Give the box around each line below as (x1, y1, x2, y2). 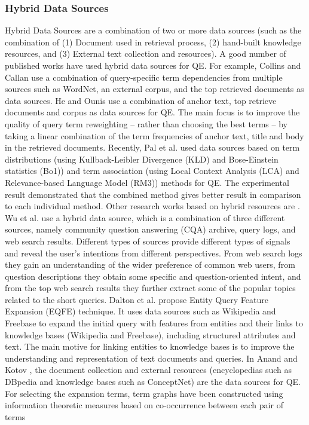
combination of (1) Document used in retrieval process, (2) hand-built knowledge (5, 35, 301, 48)
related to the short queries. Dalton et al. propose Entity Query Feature (5, 293, 268, 305)
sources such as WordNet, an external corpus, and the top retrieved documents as (5, 82, 304, 95)
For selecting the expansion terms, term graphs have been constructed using (5, 387, 283, 399)
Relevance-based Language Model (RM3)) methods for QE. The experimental (5, 176, 289, 188)
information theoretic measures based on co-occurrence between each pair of (5, 399, 283, 411)
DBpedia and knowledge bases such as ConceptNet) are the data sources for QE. (5, 375, 301, 388)
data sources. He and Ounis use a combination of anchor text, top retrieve (5, 94, 277, 106)
